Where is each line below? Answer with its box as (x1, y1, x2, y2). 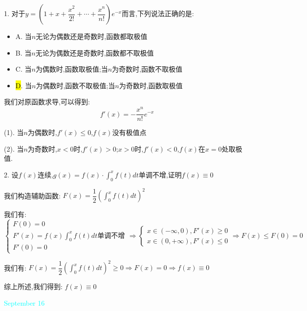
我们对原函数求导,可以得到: (4, 97, 90, 107)
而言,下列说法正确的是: (121, 8, 194, 18)
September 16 (4, 297, 45, 308)
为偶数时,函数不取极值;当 (36, 80, 115, 90)
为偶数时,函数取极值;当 (35, 64, 108, 74)
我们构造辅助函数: (4, 190, 61, 200)
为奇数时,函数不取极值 (112, 64, 182, 74)
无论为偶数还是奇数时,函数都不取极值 (35, 47, 154, 58)
